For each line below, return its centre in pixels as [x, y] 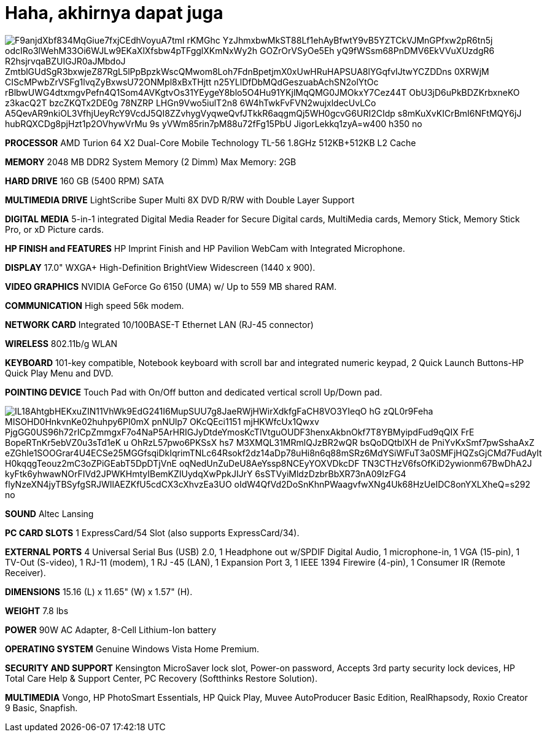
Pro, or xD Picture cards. [54, 229]
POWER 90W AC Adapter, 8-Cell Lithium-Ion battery [111, 630]
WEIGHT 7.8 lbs [37, 610]
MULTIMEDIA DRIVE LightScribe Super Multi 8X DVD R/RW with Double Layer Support [180, 200]
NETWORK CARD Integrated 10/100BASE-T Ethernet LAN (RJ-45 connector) [159, 324]
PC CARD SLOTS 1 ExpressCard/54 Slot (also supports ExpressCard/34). [152, 532]
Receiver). [25, 572]
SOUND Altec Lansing [49, 513]
